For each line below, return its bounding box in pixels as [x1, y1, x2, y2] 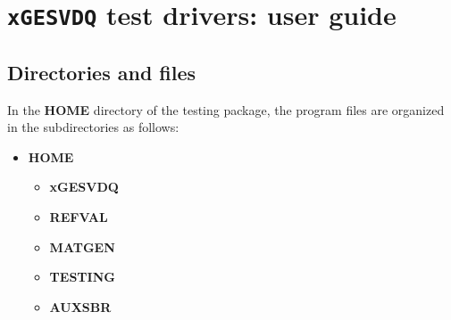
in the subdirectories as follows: [7, 118, 180, 136]
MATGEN [49, 237, 115, 256]
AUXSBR [49, 297, 112, 316]
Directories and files [7, 58, 196, 86]
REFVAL [49, 208, 108, 226]
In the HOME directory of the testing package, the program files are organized [7, 100, 445, 119]
